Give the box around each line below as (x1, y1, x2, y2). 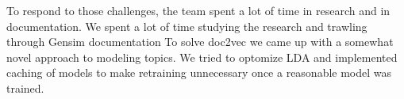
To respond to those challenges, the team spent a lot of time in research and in (6, 2, 391, 18)
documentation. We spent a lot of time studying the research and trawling (6, 17, 367, 34)
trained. (6, 79, 44, 96)
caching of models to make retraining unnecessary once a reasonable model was (6, 64, 392, 81)
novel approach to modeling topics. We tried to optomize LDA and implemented (6, 48, 398, 65)
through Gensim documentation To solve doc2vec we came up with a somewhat (6, 33, 394, 50)
